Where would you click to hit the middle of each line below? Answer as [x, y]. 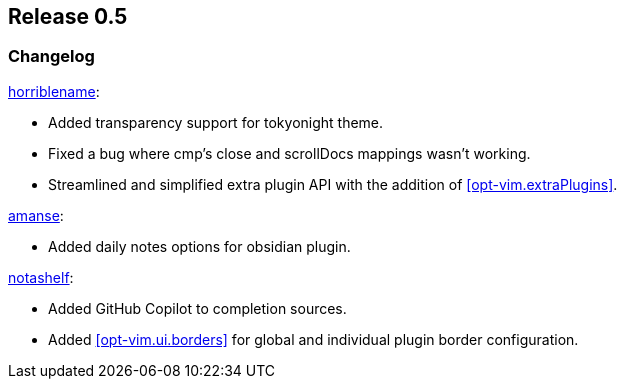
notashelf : [41, 277]
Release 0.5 [68, 16]
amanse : [36, 215]
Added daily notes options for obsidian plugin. [199, 246]
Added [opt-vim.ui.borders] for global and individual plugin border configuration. [313, 339]
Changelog [51, 56]
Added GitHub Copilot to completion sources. [197, 308]
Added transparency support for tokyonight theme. [216, 122]
